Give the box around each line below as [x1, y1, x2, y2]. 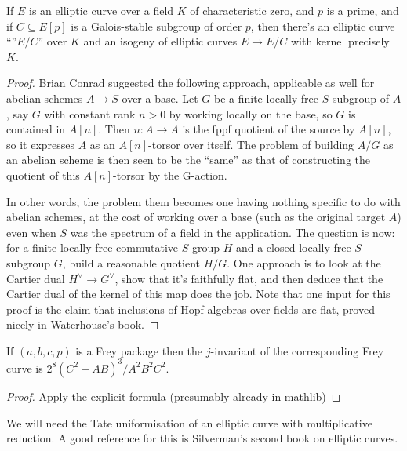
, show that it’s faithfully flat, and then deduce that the [114, 270, 383, 286]
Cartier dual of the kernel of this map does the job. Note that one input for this [6, 286, 391, 302]
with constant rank [44, 105, 136, 122]
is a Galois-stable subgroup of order [71, 17, 242, 34]
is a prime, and [326, 2, 399, 18]
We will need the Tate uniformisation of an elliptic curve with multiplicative [6, 414, 372, 431]
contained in [6, 121, 66, 137]
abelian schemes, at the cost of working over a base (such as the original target [6, 209, 386, 225]
